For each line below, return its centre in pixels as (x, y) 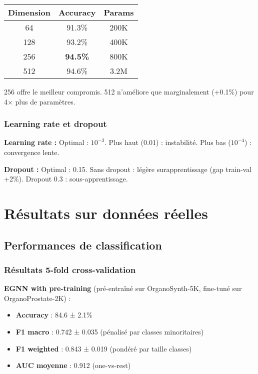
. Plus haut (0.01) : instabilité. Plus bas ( (168, 142)
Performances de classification (83, 245)
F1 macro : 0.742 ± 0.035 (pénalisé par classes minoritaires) (110, 331)
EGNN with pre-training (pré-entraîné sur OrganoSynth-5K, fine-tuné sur (123, 288)
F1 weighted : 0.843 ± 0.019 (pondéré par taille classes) (104, 348)
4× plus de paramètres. (40, 101)
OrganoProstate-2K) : (37, 298)
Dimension (29, 12)
